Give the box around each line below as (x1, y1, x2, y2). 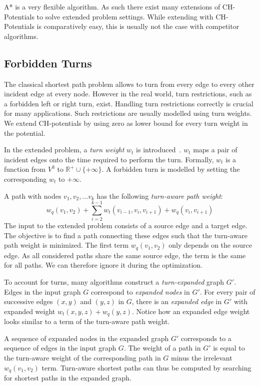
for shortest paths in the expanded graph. (4, 373, 131, 383)
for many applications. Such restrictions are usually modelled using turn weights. (4, 108, 252, 118)
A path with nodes (4, 190, 61, 201)
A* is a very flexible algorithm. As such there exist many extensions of (4, 1, 220, 11)
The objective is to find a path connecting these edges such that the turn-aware (4, 230, 247, 240)
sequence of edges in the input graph (4, 343, 116, 353)
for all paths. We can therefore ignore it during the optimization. (4, 260, 202, 270)
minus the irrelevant (171, 353, 232, 363)
